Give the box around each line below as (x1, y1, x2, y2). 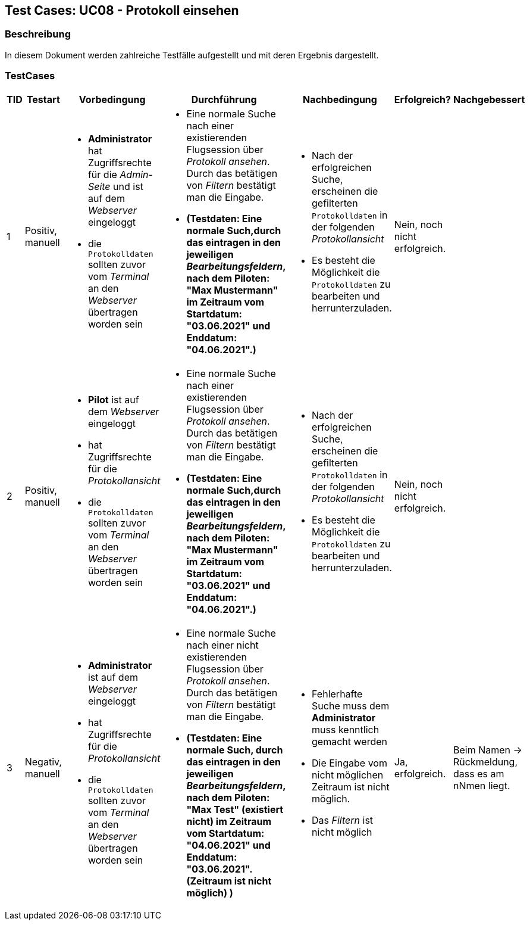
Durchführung (191, 93, 257, 105)
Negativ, (24, 755, 62, 768)
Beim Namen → (453, 743, 522, 756)
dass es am (453, 767, 504, 780)
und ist (113, 180, 143, 193)
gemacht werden (312, 735, 387, 748)
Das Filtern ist (312, 814, 374, 826)
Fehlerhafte (312, 687, 363, 700)
